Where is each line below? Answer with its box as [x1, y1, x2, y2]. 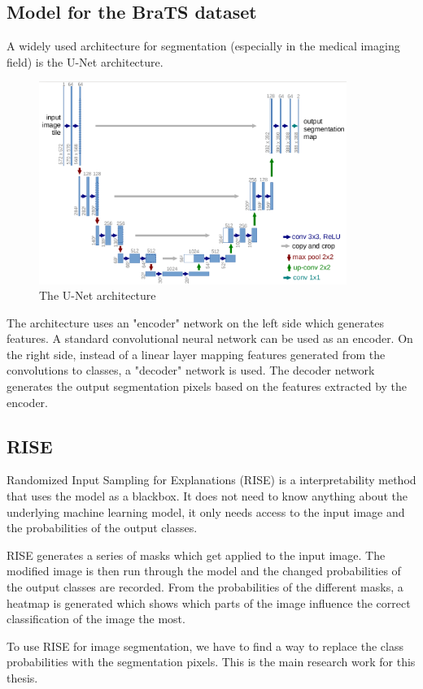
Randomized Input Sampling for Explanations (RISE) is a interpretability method [7, 471, 416, 488]
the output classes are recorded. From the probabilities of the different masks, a [7, 578, 403, 596]
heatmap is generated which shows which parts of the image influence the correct [7, 594, 411, 611]
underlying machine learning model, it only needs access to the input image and [7, 503, 405, 520]
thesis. [7, 669, 38, 686]
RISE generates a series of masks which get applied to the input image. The [7, 546, 386, 563]
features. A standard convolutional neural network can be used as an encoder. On [7, 330, 413, 347]
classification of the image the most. [7, 610, 185, 627]
